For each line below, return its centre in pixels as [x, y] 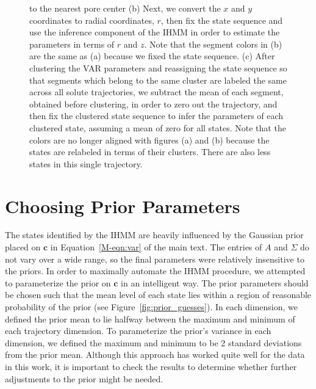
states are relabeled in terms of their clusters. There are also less [150, 152]
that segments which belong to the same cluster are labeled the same [158, 80]
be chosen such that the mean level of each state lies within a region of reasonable [158, 295]
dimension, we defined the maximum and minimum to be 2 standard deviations [153, 342]
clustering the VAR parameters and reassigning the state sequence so [158, 67]
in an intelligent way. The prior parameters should [215, 282]
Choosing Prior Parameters [123, 205]
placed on [23, 247]
